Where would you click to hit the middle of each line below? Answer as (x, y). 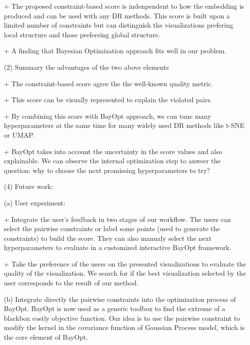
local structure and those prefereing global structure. (82, 34)
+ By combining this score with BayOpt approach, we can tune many (108, 116)
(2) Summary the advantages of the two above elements (86, 67)
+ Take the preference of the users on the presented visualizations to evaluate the (125, 263)
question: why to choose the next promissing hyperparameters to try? (107, 170)
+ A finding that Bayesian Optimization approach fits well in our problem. (115, 51)
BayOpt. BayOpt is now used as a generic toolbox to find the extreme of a (115, 308)
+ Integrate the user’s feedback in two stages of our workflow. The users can (117, 219)
